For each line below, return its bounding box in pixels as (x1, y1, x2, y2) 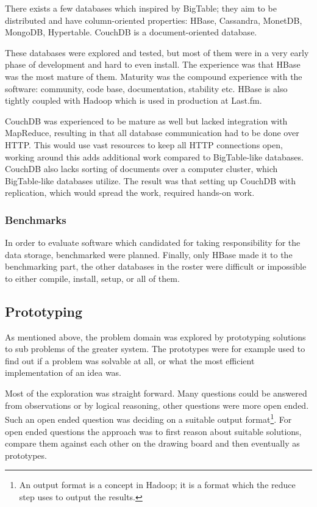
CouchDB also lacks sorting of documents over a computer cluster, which (5, 162, 278, 175)
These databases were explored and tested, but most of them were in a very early (5, 46, 309, 59)
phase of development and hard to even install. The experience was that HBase (5, 58, 301, 71)
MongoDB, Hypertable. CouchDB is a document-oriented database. (5, 26, 257, 38)
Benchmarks (5, 212, 66, 227)
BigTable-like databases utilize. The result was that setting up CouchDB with (5, 174, 296, 187)
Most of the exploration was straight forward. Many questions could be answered (5, 387, 307, 400)
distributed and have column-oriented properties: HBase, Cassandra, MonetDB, (5, 13, 302, 26)
